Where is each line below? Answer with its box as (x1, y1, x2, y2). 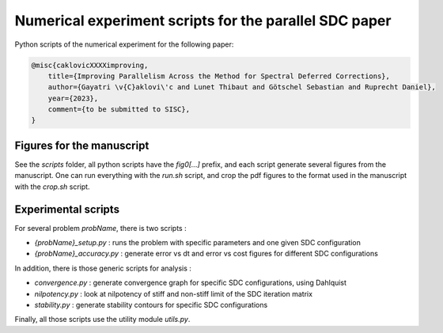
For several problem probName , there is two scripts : (14, 223, 187, 233)
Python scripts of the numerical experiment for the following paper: (14, 40, 234, 49)
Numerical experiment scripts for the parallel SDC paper (14, 12, 392, 29)
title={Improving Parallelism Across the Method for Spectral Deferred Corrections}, (47, 71, 391, 81)
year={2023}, (47, 93, 99, 103)
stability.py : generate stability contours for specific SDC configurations (34, 301, 268, 310)
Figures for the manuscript (14, 138, 150, 152)
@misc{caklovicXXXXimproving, (31, 60, 149, 70)
